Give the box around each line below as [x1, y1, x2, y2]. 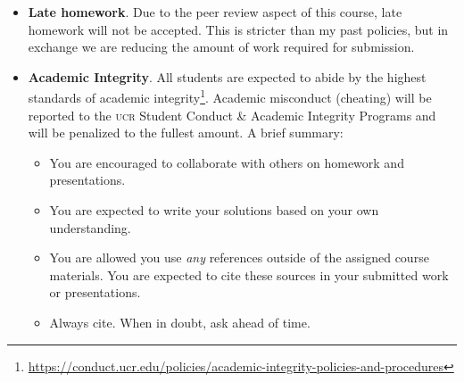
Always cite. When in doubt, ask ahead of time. [49, 312, 311, 331]
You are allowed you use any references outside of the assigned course [49, 248, 429, 267]
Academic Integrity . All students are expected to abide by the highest [28, 67, 427, 86]
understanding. [49, 218, 131, 237]
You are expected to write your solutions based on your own [49, 201, 379, 219]
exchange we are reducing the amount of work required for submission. [28, 37, 415, 56]
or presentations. [49, 283, 141, 302]
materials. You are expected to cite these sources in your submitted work [49, 265, 449, 284]
